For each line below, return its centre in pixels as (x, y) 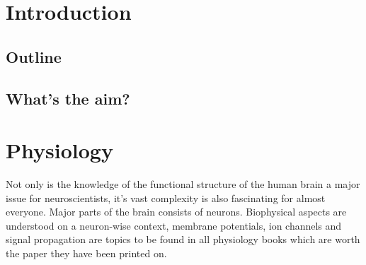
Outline (34, 56)
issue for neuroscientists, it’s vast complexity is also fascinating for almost (166, 198)
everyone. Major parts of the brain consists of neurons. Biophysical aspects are (176, 212)
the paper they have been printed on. (86, 253)
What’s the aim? (68, 98)
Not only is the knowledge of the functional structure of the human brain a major (183, 184)
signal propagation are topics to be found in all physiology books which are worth (183, 239)
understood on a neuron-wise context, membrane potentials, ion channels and (174, 225)
